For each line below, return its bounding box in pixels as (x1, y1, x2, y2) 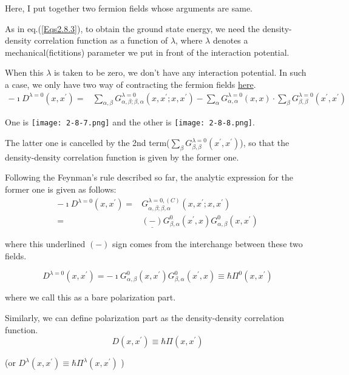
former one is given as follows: (5, 183, 117, 196)
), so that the (240, 136, 290, 149)
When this (5, 66, 44, 79)
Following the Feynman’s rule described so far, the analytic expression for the (5, 171, 294, 184)
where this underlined (5, 237, 86, 250)
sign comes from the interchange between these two (112, 237, 303, 250)
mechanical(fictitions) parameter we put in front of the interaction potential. (5, 45, 290, 58)
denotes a (212, 34, 248, 47)
